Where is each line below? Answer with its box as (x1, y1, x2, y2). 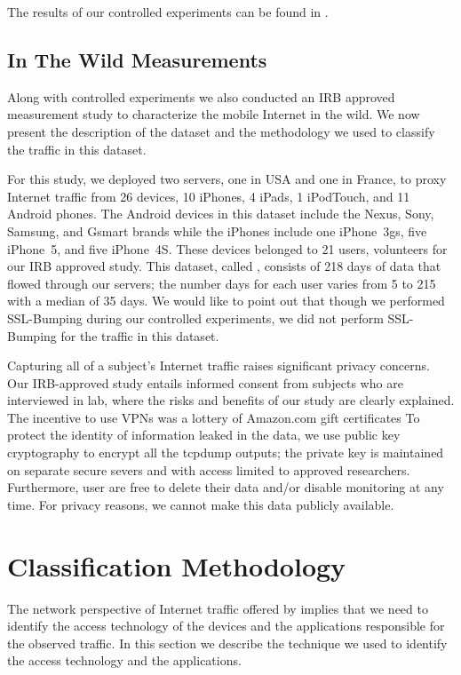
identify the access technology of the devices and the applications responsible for (7, 616, 445, 635)
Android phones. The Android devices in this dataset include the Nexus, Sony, (7, 204, 434, 223)
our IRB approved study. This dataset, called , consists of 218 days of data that (7, 257, 441, 275)
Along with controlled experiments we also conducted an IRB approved (7, 87, 395, 106)
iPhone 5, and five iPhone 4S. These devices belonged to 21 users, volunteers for (7, 239, 448, 258)
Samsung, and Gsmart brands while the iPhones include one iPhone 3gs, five (7, 221, 427, 240)
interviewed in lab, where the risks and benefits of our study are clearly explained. (7, 391, 455, 409)
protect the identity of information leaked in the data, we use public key (7, 425, 401, 444)
